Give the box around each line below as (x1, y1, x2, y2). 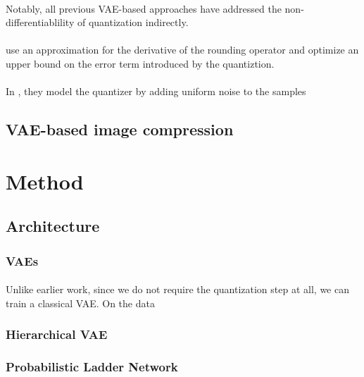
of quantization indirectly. (77, 15, 189, 30)
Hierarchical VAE (6, 326, 108, 343)
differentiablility (6, 15, 75, 30)
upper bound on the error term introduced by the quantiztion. (6, 56, 275, 70)
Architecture (6, 215, 100, 237)
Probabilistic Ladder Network (6, 358, 178, 376)
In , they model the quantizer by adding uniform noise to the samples (6, 84, 306, 99)
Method (6, 166, 84, 195)
